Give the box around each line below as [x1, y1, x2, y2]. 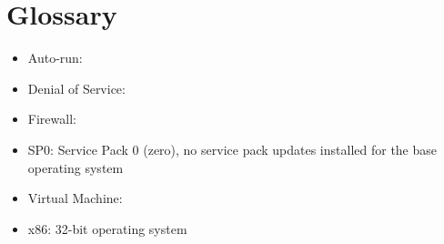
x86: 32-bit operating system [27, 219, 187, 238]
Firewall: [27, 109, 76, 128]
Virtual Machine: [27, 188, 123, 208]
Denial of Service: [27, 78, 126, 97]
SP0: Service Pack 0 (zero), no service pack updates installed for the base [27, 139, 438, 158]
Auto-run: [27, 48, 83, 67]
